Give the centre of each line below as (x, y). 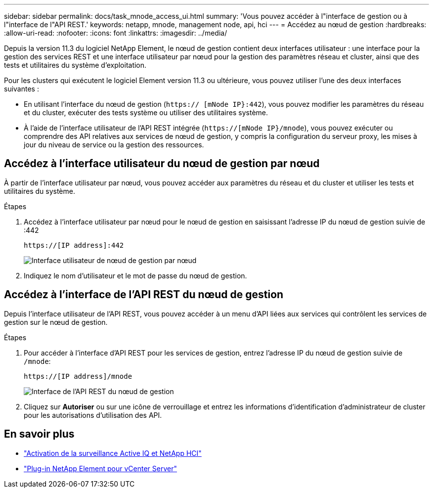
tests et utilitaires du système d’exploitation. (75, 65)
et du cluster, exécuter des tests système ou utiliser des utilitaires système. (146, 112)
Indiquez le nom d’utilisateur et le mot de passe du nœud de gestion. (135, 275)
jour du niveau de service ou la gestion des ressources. (114, 145)
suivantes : (22, 89)
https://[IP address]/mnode (78, 376)
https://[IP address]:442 (74, 245)
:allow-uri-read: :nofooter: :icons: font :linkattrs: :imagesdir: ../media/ (116, 33)
